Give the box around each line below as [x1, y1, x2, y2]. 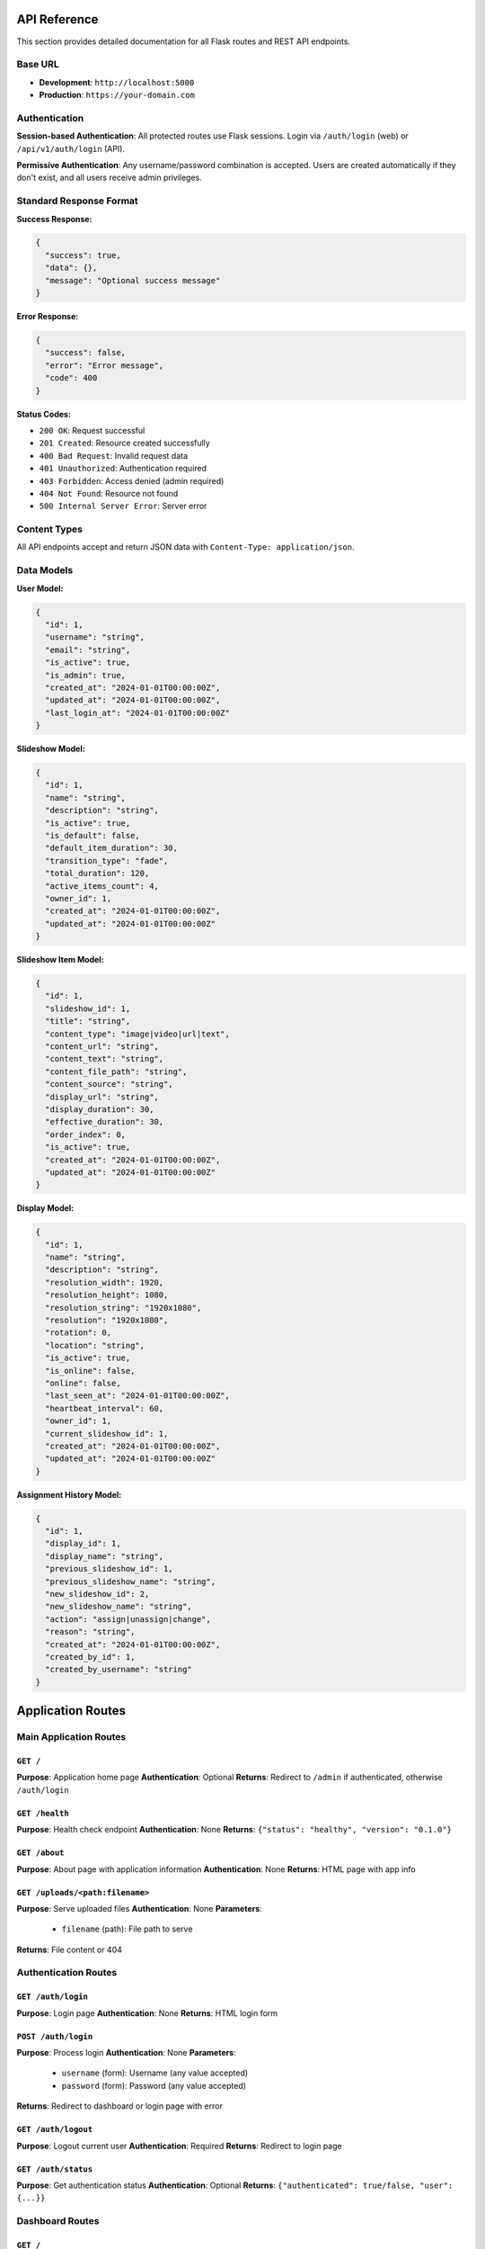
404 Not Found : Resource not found [39, 488, 179, 498]
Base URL [16, 58, 60, 71]
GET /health [16, 1808, 69, 1818]
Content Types [16, 523, 83, 535]
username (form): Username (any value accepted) [61, 2067, 249, 2078]
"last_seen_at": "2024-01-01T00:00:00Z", [45, 1391, 231, 1401]
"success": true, [45, 250, 121, 260]
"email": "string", [45, 644, 131, 655]
